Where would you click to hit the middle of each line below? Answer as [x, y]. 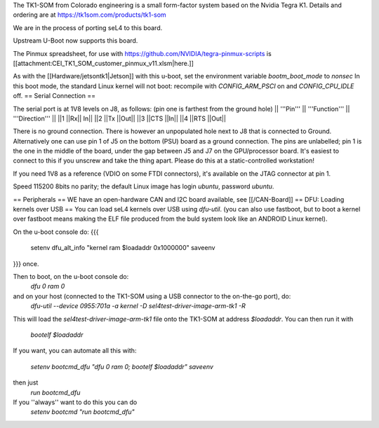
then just [26, 382]
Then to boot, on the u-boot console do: [71, 276]
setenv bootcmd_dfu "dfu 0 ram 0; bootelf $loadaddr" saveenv [122, 366]
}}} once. [26, 263]
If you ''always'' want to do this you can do [75, 402]
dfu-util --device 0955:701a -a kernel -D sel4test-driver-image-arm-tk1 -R [138, 306]
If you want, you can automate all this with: [75, 351]
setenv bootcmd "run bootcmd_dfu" [82, 412]
